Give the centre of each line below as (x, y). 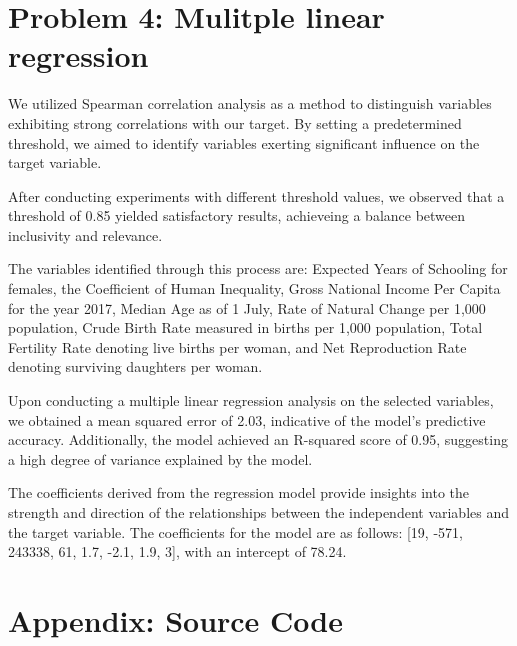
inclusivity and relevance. (85, 234)
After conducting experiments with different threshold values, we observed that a (256, 195)
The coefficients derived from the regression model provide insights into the (238, 492)
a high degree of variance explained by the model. (160, 458)
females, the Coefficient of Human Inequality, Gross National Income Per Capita (254, 288)
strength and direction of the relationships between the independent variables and (259, 512)
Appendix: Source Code (175, 619)
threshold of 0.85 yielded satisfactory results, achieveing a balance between (237, 215)
